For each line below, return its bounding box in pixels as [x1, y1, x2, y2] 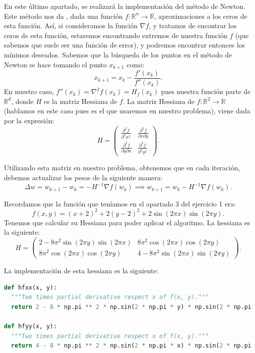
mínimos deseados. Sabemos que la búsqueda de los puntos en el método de [4, 49, 232, 59]
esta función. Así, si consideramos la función [4, 20, 138, 31]
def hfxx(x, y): [4, 284, 57, 291]
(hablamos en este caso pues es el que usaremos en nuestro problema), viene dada [4, 105, 251, 116]
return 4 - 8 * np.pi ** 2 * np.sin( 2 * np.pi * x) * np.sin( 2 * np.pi [11, 342, 252, 350]
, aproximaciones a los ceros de [154, 10, 248, 21]
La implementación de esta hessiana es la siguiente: [4, 265, 159, 276]
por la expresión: [4, 115, 55, 125]
